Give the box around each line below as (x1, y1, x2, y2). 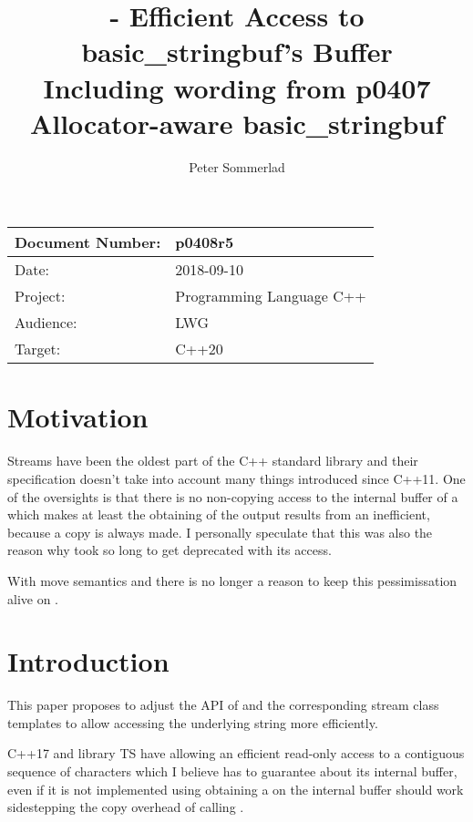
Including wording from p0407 (43, 68, 431, 106)
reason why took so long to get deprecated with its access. (7, 540, 332, 560)
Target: (15, 338, 61, 360)
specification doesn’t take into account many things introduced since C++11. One (7, 469, 466, 488)
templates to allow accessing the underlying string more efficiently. (7, 713, 378, 732)
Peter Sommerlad (189, 157, 285, 176)
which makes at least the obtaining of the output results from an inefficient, (7, 505, 430, 524)
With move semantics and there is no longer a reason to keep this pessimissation (7, 570, 458, 590)
